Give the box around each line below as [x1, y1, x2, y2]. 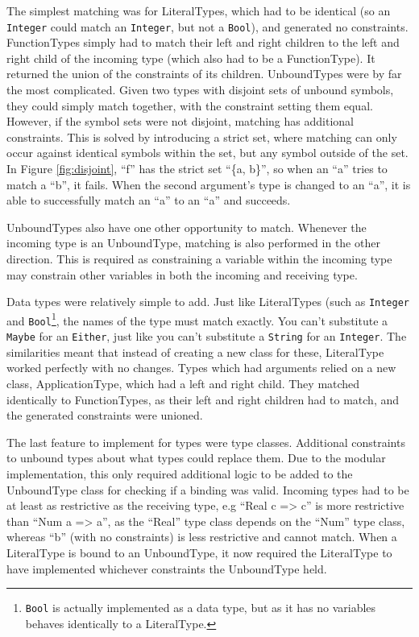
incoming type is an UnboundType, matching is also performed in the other [6, 234, 380, 251]
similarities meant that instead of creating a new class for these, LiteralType [6, 343, 384, 360]
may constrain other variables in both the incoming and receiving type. [6, 266, 358, 283]
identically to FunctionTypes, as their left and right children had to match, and [6, 391, 400, 407]
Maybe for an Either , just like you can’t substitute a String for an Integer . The [6, 328, 407, 345]
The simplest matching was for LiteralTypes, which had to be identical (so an [6, 2, 391, 19]
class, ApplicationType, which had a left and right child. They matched [6, 374, 360, 391]
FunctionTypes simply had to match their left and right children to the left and [6, 34, 400, 51]
